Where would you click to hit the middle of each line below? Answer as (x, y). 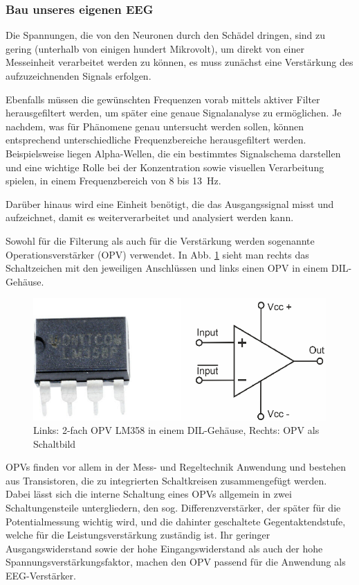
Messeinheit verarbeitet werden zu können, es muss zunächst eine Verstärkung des (179, 62)
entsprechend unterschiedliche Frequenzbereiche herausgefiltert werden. (156, 140)
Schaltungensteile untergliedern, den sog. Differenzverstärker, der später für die (173, 508)
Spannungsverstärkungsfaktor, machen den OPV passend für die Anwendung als (176, 562)
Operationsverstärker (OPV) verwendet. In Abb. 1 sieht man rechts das (157, 254)
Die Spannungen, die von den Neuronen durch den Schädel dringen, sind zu (166, 35)
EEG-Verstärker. (41, 576)
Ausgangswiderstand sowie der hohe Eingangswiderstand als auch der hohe (164, 548)
